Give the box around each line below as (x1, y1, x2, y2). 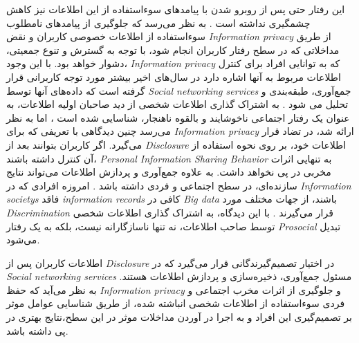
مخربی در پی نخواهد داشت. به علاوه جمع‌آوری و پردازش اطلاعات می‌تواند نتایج (6, 165, 331, 179)
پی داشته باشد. (6, 323, 68, 337)
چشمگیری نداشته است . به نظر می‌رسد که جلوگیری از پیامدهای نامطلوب (6, 15, 311, 30)
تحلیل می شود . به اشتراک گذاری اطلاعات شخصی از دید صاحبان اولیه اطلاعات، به (6, 97, 349, 111)
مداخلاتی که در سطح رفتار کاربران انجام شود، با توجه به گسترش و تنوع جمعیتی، (6, 42, 340, 57)
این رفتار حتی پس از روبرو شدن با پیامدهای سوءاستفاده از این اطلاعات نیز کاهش (6, 2, 345, 16)
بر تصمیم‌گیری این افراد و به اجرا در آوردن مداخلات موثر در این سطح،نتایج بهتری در (6, 310, 352, 324)
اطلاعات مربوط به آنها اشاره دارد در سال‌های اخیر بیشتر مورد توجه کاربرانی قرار (6, 69, 341, 84)
